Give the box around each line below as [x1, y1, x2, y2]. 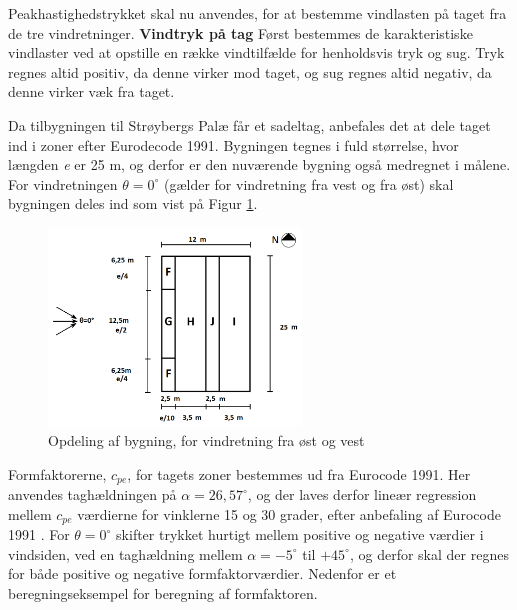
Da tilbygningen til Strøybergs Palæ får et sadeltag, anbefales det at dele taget [8, 114, 491, 135]
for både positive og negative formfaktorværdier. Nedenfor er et [8, 563, 397, 584]
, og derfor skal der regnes [349, 543, 509, 564]
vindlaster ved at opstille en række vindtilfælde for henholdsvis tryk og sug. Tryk [8, 42, 505, 63]
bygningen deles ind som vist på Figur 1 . [8, 193, 258, 214]
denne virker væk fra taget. [8, 81, 175, 102]
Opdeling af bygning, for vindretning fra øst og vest [48, 430, 365, 451]
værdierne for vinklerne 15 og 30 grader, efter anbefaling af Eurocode [77, 503, 501, 524]
